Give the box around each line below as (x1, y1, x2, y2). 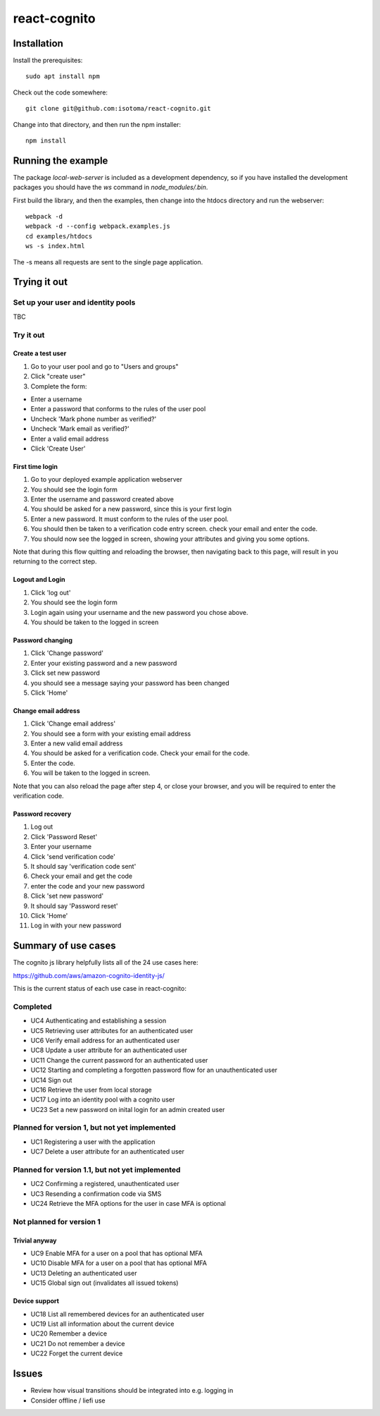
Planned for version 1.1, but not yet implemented (13, 1164, 181, 1174)
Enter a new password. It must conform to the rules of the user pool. (30, 515, 229, 523)
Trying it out (13, 276, 68, 288)
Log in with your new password (30, 921, 122, 930)
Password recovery (13, 810, 72, 818)
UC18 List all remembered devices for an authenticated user (30, 1310, 205, 1318)
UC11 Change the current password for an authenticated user (30, 1056, 208, 1064)
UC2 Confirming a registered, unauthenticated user (30, 1180, 179, 1188)
